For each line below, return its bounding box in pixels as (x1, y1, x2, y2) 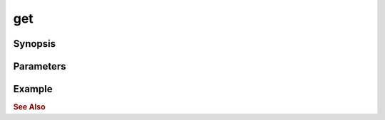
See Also (13, 102, 46, 112)
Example (13, 83, 53, 95)
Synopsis (13, 38, 56, 50)
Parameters (13, 60, 66, 72)
